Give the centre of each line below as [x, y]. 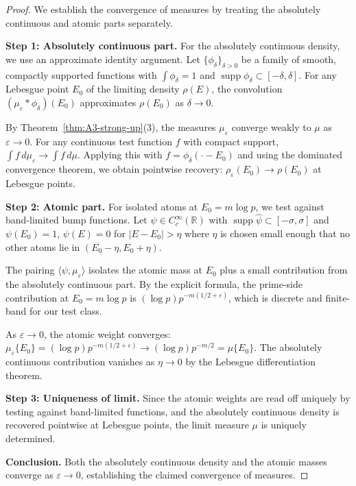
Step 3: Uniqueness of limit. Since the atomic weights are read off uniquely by [178, 398]
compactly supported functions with [81, 74]
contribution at [37, 297]
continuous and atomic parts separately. [89, 22]
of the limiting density [133, 89]
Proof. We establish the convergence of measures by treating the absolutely [163, 9]
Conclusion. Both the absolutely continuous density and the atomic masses [166, 461]
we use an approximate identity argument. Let [103, 59]
